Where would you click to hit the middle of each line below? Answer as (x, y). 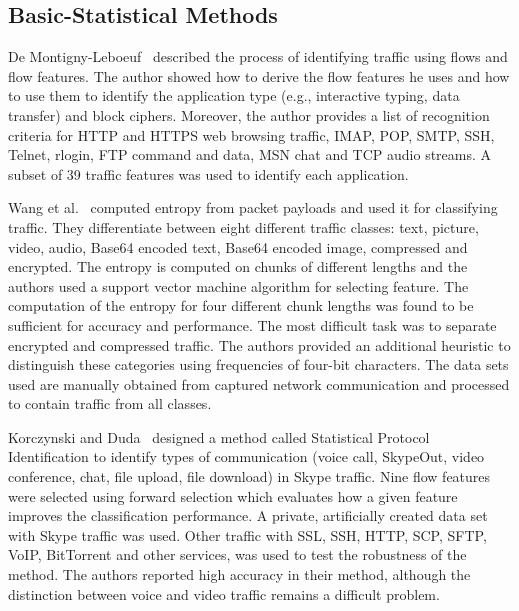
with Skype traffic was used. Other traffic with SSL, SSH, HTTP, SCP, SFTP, (247, 534)
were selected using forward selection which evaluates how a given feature (233, 495)
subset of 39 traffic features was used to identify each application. (208, 173)
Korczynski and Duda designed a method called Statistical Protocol (219, 436)
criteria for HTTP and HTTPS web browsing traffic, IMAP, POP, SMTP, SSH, (251, 134)
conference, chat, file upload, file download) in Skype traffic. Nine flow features (249, 476)
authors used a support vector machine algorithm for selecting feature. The (238, 285)
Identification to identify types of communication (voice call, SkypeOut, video (246, 456)
